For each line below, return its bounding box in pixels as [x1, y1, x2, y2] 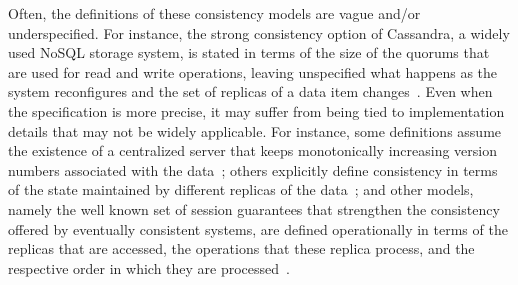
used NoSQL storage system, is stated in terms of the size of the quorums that [8, 42, 490, 63]
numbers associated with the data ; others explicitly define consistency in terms [8, 159, 498, 180]
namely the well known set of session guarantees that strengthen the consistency [8, 198, 500, 219]
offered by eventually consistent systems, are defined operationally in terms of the [8, 218, 508, 239]
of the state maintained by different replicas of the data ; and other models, [8, 179, 474, 200]
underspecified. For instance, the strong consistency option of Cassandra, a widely [8, 22, 510, 43]
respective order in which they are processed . [8, 257, 290, 278]
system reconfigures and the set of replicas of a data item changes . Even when [8, 81, 493, 102]
